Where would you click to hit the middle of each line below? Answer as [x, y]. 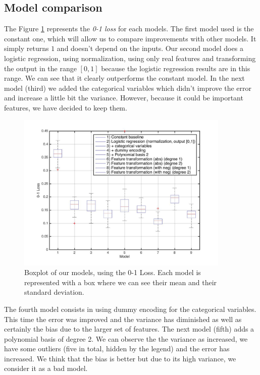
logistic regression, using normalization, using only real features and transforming [130, 58]
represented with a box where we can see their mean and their [121, 282]
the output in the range [40, 68]
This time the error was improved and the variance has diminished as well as [123, 319]
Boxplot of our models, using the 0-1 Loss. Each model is [113, 272]
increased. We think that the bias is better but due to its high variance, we [120, 358]
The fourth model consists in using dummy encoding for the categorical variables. [130, 309]
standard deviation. [54, 292]
